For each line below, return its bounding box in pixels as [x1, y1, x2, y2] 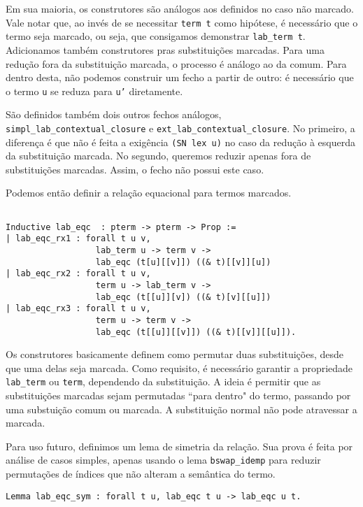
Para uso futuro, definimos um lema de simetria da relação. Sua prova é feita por [6, 438, 353, 453]
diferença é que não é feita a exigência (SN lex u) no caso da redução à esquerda [6, 134, 355, 149]
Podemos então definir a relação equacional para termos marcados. [6, 185, 292, 200]
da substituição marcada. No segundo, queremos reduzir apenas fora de [6, 148, 311, 163]
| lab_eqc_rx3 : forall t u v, [6, 304, 151, 314]
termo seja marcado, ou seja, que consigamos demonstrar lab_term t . [6, 29, 306, 43]
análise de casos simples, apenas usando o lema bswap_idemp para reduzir [6, 452, 321, 467]
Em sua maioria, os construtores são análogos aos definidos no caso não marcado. [6, 1, 355, 15]
